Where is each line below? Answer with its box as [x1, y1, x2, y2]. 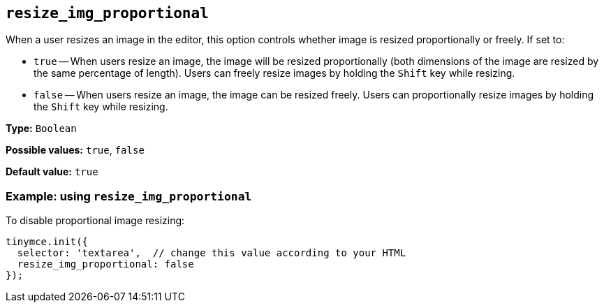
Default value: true [6, 166, 98, 178]
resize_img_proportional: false [17, 258, 194, 270]
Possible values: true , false [6, 144, 145, 156]
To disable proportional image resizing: [6, 214, 185, 227]
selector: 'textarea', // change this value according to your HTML [17, 247, 406, 259]
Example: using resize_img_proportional [6, 189, 252, 203]
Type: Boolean [6, 122, 77, 135]
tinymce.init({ [6, 236, 89, 248]
